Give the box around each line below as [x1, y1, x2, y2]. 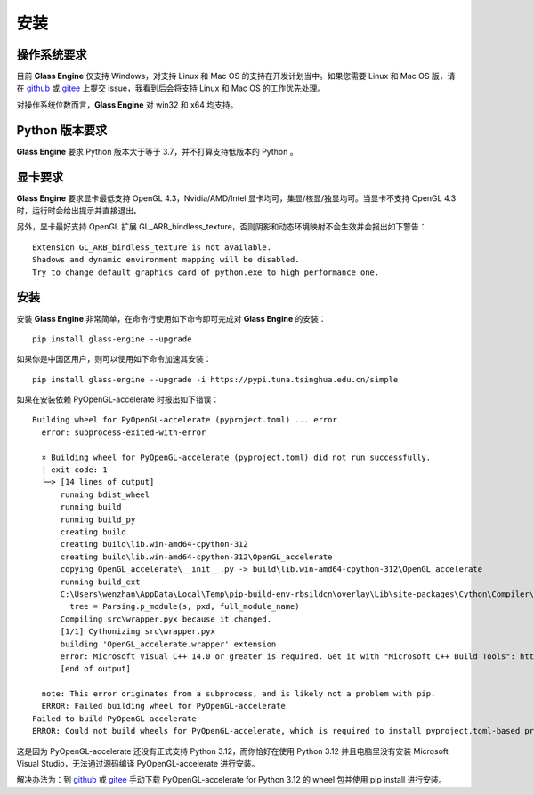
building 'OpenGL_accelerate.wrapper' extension [60, 638, 277, 649]
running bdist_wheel [60, 489, 150, 500]
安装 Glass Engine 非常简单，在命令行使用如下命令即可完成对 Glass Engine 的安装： [16, 313, 327, 324]
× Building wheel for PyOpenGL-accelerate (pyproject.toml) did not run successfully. [41, 452, 432, 462]
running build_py [60, 514, 136, 525]
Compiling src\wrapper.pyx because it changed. [60, 614, 271, 624]
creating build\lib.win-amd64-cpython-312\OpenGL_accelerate [60, 551, 333, 562]
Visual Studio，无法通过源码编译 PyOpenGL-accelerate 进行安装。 [16, 759, 260, 769]
